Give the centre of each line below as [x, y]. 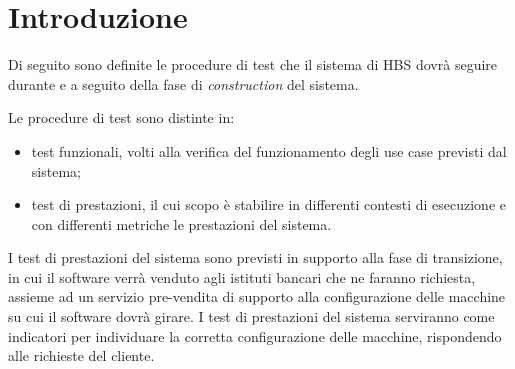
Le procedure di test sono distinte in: [121, 117]
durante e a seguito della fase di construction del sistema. [183, 83]
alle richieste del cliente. [81, 355]
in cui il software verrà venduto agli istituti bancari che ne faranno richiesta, [242, 276]
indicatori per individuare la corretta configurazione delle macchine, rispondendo [255, 335]
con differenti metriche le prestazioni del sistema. [181, 223]
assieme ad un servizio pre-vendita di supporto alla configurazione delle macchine [257, 296]
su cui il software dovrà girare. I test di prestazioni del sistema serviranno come [251, 316]
